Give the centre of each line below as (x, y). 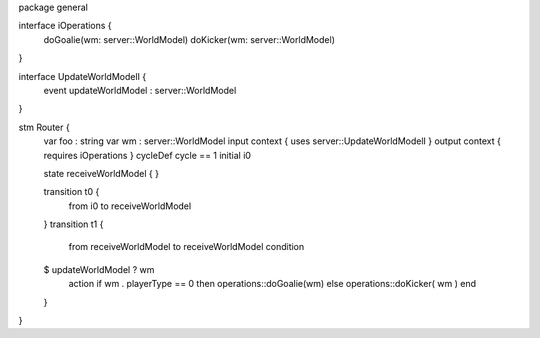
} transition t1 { (73, 224)
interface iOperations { (65, 26)
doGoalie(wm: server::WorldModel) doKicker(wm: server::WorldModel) (189, 39)
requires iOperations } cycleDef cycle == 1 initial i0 (147, 155)
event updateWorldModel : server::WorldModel (140, 90)
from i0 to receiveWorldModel (130, 206)
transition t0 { (71, 192)
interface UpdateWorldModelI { (82, 76)
